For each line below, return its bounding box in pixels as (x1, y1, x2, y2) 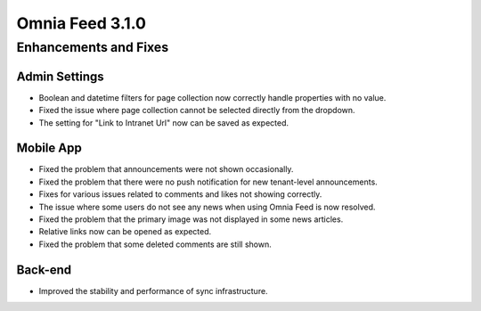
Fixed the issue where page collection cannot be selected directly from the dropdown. (38, 105, 355, 116)
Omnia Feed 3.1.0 (16, 13, 147, 33)
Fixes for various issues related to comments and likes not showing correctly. (38, 189, 322, 200)
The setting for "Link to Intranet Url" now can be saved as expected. (38, 117, 289, 128)
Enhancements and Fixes (16, 39, 169, 55)
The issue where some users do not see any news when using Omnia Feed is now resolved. (38, 201, 376, 212)
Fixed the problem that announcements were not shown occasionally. (38, 164, 294, 175)
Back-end (16, 262, 72, 277)
